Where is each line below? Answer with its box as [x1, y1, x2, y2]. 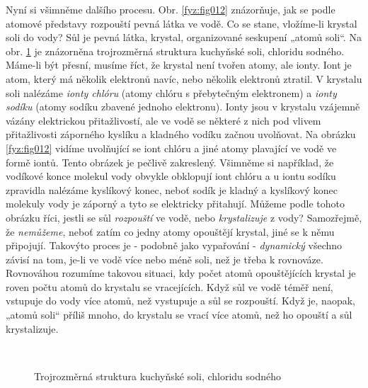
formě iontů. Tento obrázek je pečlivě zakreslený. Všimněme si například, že [6, 154, 334, 169]
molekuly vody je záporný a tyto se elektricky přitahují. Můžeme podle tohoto [6, 196, 345, 211]
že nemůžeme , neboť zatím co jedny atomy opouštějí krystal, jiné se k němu [6, 224, 335, 239]
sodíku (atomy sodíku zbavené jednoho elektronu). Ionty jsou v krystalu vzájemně [6, 99, 360, 114]
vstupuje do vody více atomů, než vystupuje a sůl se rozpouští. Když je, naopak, [6, 293, 355, 308]
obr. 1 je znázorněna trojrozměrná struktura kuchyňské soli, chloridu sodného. [6, 43, 345, 58]
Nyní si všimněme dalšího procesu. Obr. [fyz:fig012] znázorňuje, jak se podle [6, 2, 335, 16]
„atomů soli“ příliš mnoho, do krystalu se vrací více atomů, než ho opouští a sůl [6, 307, 352, 322]
